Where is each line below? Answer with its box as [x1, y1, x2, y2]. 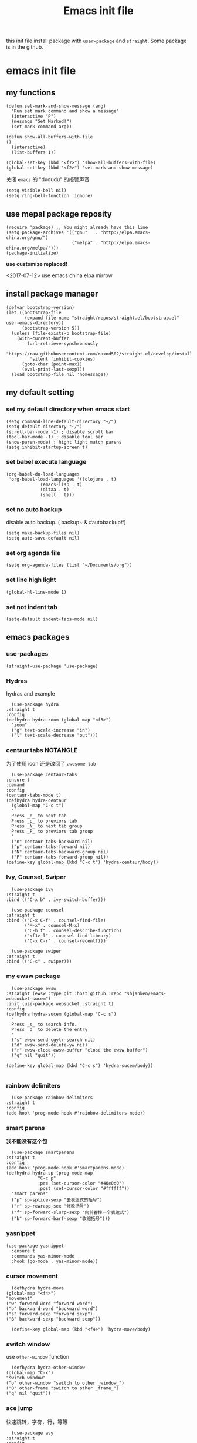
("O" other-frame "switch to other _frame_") [6, 1385, 119, 1391]
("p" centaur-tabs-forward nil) [11, 844, 91, 850]
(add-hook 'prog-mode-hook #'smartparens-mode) [6, 1165, 125, 1171]
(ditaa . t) [40, 487, 69, 493]
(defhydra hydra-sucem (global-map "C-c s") [6, 1011, 117, 1017]
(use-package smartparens [11, 1149, 75, 1156]
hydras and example [6, 690, 56, 697]
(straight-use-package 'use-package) [6, 663, 98, 669]
